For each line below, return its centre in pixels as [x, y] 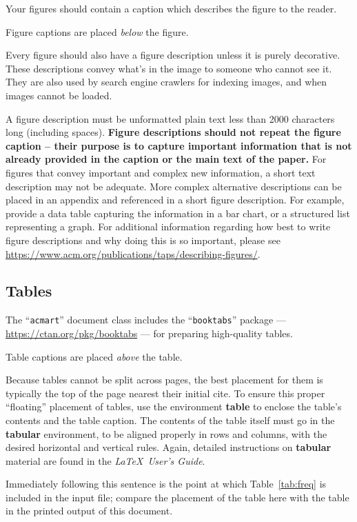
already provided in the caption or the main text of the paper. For [166, 159]
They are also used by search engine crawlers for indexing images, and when [166, 82]
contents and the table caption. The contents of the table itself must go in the [170, 420]
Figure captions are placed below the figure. [97, 31]
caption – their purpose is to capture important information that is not [179, 145]
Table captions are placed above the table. [94, 356]
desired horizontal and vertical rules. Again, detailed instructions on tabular [169, 447]
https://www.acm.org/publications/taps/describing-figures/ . [133, 253]
